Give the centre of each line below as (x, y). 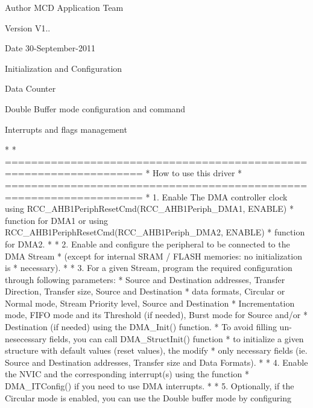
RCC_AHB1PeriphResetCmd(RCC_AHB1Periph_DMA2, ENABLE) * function (155, 232)
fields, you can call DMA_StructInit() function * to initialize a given (176, 338)
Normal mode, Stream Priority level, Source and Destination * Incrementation (150, 303)
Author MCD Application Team (64, 7)
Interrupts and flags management (66, 129)
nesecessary (26, 338)
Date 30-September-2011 (50, 48)
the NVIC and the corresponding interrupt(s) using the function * (127, 374)
